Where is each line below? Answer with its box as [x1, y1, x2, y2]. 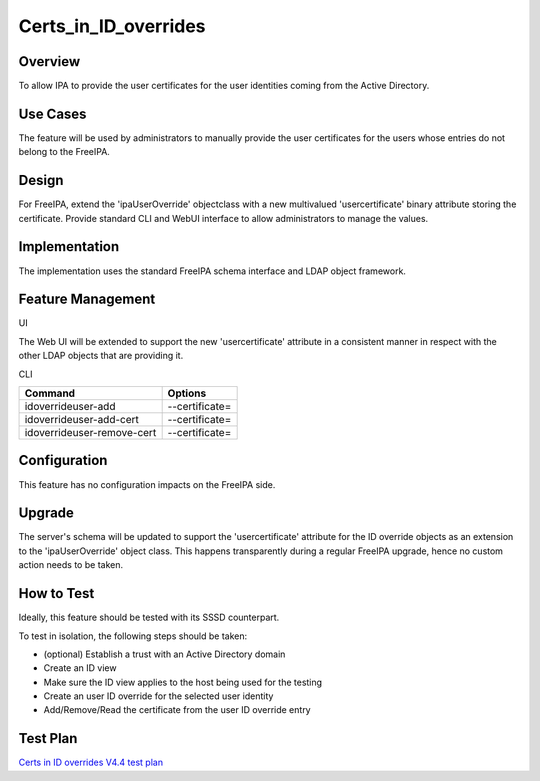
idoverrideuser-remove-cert [24, 426, 157, 440]
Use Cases [18, 105, 87, 122]
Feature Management [18, 291, 156, 308]
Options [167, 386, 207, 400]
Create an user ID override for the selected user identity [43, 690, 274, 702]
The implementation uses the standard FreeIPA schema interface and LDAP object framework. [18, 265, 407, 277]
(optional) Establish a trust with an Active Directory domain [43, 648, 286, 660]
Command [24, 386, 75, 400]
